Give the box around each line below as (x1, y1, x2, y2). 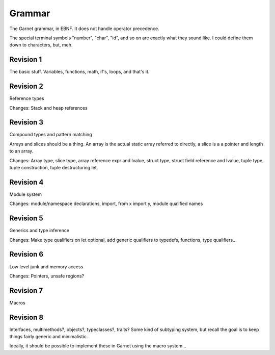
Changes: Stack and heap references (9, 105, 88, 111)
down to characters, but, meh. (9, 42, 73, 48)
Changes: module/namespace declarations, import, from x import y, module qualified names (9, 200, 203, 207)
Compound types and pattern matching (9, 132, 92, 138)
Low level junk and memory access (9, 263, 84, 270)
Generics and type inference (9, 227, 70, 234)
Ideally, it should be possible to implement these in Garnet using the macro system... (9, 343, 187, 349)
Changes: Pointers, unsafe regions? (9, 273, 84, 279)
